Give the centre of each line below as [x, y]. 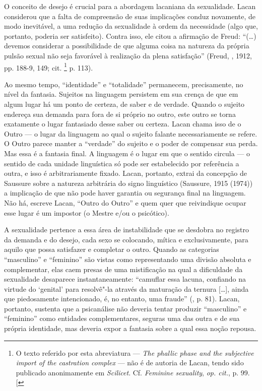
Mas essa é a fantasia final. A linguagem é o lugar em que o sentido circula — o [127, 153]
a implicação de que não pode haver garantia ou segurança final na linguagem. [125, 193]
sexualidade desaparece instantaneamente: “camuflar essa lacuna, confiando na [125, 279]
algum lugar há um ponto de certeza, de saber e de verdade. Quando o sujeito [124, 104]
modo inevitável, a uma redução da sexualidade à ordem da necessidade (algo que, [131, 26]
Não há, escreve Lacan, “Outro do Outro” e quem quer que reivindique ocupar [125, 202]
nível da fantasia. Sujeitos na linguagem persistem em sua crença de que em [121, 94]
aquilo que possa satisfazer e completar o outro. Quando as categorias [112, 249]
